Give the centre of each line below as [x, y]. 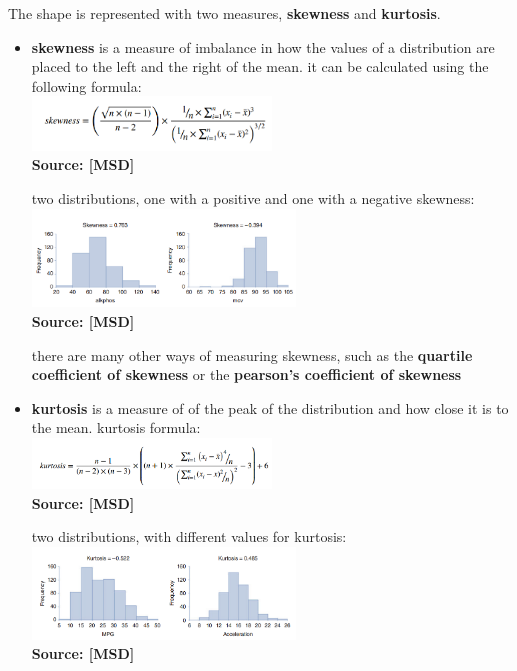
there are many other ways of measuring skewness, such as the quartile [252, 354]
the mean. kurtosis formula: [116, 427]
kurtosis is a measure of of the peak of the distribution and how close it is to [270, 407]
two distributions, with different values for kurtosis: [189, 536]
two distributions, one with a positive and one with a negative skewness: [253, 197]
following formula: [86, 85]
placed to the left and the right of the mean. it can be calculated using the [260, 66]
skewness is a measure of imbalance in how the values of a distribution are [263, 46]
